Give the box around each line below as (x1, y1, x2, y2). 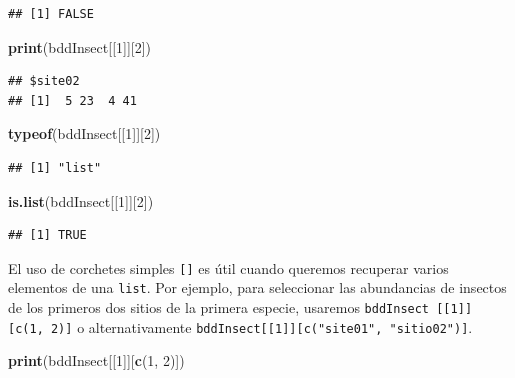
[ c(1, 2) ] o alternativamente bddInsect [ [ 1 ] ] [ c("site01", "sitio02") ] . (8, 316, 473, 337)
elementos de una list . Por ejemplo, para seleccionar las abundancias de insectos (8, 277, 507, 298)
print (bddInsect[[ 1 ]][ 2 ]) (8, 36, 152, 57)
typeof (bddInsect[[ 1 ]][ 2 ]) (8, 123, 161, 144)
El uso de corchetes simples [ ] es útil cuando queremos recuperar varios (8, 257, 449, 278)
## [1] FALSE (8, 7, 94, 21)
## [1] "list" (8, 160, 102, 175)
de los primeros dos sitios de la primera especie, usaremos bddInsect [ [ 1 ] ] (8, 297, 473, 318)
